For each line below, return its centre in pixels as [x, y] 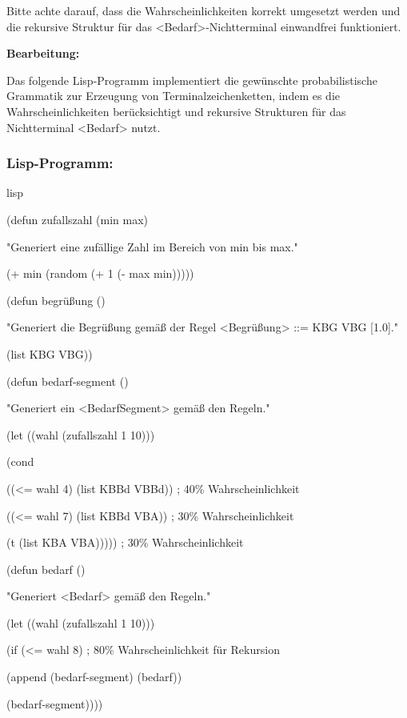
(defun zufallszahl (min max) [78, 219]
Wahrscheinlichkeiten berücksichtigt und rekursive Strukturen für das [176, 111]
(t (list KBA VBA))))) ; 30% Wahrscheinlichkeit [125, 542]
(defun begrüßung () [56, 300]
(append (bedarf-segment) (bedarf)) [94, 677]
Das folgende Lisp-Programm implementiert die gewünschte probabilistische [192, 80]
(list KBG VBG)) [50, 353]
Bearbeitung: [43, 53]
